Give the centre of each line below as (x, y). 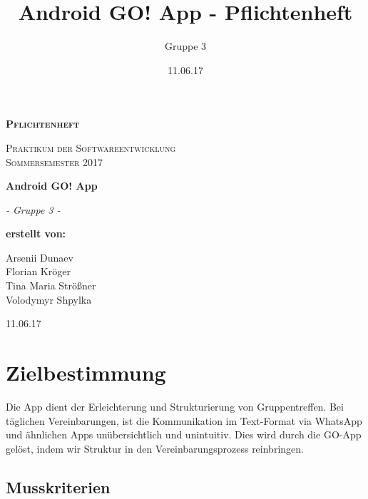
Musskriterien (58, 487)
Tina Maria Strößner (51, 285)
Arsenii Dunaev (40, 257)
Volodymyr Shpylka (49, 299)
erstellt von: (36, 233)
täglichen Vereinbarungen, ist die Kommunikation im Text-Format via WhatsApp (184, 420)
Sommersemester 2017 (55, 161)
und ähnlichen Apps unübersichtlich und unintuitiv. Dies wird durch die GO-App (184, 434)
